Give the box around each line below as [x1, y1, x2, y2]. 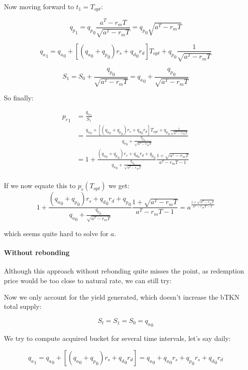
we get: [108, 180, 130, 191]
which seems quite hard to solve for [4, 228, 109, 238]
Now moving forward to [4, 1, 74, 11]
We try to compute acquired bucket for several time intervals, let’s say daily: [4, 333, 231, 343]
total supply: [4, 301, 42, 311]
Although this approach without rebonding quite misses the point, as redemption [4, 266, 244, 276]
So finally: [4, 92, 34, 102]
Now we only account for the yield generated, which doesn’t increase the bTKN [4, 291, 240, 302]
